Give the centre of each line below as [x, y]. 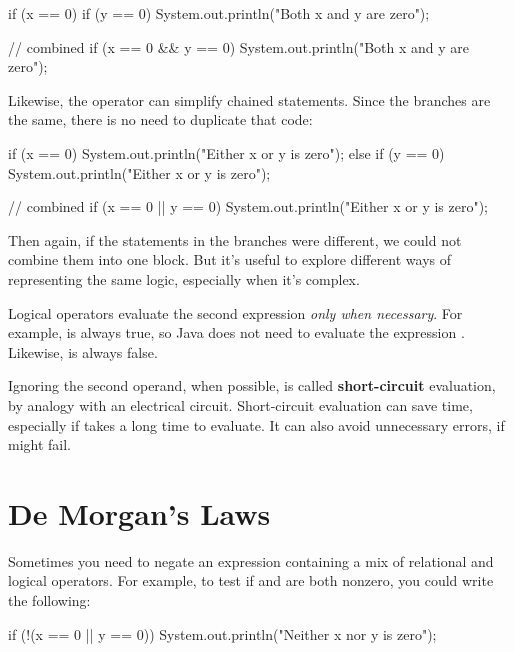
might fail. [40, 444]
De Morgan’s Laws [139, 512]
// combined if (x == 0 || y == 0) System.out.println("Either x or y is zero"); [248, 206]
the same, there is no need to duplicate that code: [160, 119]
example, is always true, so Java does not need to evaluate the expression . [236, 332]
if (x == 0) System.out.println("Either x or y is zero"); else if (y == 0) [226, 152]
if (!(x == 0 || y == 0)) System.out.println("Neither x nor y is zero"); [222, 633]
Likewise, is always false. [83, 351]
